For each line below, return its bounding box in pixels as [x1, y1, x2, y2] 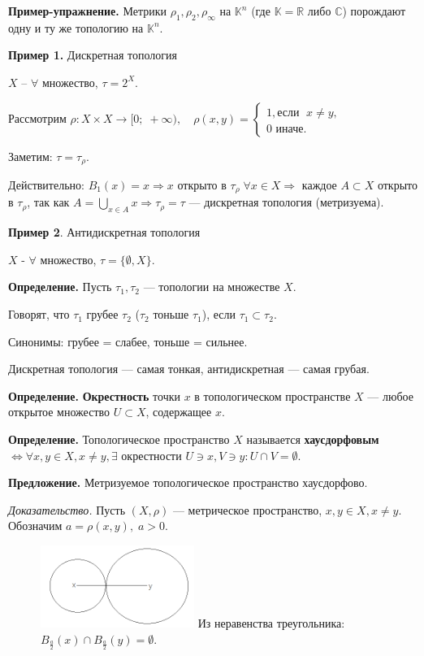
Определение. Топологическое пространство [8, 431, 230, 448]
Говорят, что [8, 306, 70, 323]
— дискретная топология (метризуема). [188, 193, 384, 211]
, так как [27, 193, 70, 211]
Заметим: [8, 147, 53, 164]
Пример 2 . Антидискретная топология [8, 224, 201, 241]
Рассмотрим [8, 109, 67, 126]
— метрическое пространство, [172, 501, 322, 518]
